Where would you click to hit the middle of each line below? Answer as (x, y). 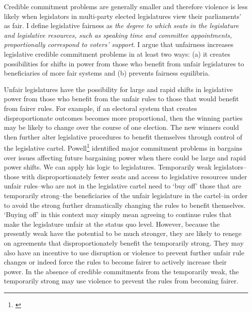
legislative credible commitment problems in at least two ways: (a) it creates (117, 54)
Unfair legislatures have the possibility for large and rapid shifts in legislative (118, 89)
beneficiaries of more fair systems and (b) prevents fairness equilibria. (107, 73)
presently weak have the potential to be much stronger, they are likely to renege (123, 233)
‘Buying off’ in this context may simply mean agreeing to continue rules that (118, 214)
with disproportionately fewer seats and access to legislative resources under (134, 176)
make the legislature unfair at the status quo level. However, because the (112, 224)
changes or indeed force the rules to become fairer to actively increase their (115, 262)
